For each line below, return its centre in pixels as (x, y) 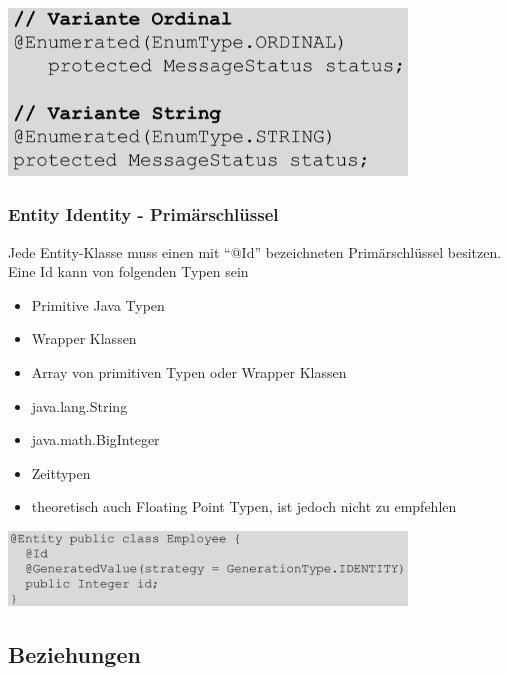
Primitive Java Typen (98, 304)
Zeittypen (61, 472)
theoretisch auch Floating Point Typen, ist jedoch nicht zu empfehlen (244, 506)
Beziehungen (74, 654)
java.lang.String (79, 405)
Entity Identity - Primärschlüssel (143, 214)
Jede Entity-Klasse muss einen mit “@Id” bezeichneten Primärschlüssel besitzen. (255, 251)
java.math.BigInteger (95, 439)
